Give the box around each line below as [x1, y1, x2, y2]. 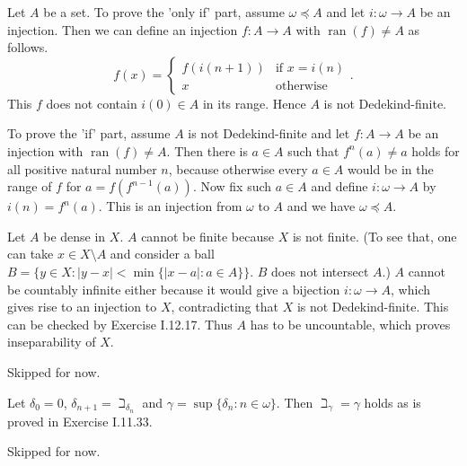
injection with [7, 141, 84, 160]
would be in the [348, 159, 434, 178]
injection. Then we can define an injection [7, 20, 238, 39]
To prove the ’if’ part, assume [7, 124, 171, 143]
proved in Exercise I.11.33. [7, 411, 153, 430]
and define [311, 177, 368, 196]
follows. [7, 38, 48, 57]
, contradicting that [171, 297, 278, 316]
